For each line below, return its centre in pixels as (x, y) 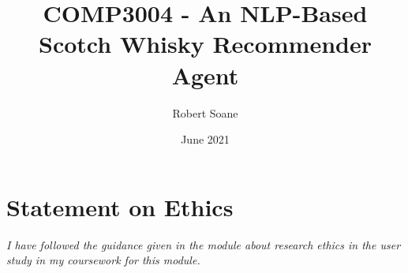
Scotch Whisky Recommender (205, 44)
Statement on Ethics (120, 206)
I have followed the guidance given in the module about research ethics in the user (204, 244)
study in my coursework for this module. (103, 260)
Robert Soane (205, 112)
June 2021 (205, 139)
